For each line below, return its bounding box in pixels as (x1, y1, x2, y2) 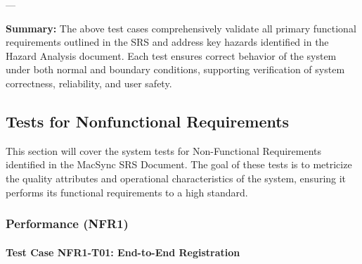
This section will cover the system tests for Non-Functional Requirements (6, 143, 321, 158)
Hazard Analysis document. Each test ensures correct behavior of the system (6, 48, 337, 63)
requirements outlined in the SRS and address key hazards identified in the (6, 34, 329, 49)
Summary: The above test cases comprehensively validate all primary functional (6, 20, 356, 35)
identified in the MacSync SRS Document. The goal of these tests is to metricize (6, 157, 352, 172)
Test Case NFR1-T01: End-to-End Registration (6, 244, 240, 259)
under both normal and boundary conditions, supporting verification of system (6, 62, 345, 77)
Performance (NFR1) (6, 215, 129, 232)
